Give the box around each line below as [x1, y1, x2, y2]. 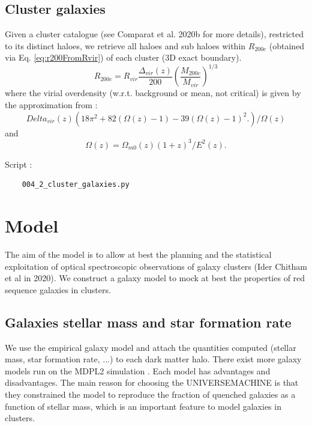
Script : [5, 157, 32, 170]
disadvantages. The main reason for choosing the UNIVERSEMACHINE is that [5, 376, 299, 389]
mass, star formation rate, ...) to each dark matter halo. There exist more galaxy [5, 353, 302, 365]
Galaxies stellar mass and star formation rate [5, 312, 292, 331]
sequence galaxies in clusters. [5, 283, 111, 296]
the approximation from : [5, 99, 98, 111]
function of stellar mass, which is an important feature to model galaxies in [5, 400, 281, 412]
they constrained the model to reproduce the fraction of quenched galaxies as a [5, 388, 296, 401]
